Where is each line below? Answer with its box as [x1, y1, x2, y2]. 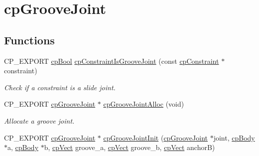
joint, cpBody [213, 132, 255, 143]
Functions [4, 32, 55, 47]
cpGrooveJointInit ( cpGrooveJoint [103, 132, 208, 143]
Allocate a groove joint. [4, 115, 75, 126]
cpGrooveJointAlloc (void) [103, 99, 184, 109]
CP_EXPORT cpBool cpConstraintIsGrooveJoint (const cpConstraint [4, 55, 219, 66]
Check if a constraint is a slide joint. [4, 82, 116, 92]
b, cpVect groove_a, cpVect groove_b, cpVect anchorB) [44, 142, 215, 153]
